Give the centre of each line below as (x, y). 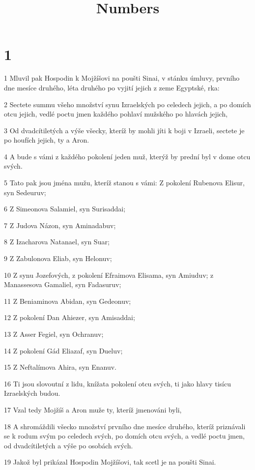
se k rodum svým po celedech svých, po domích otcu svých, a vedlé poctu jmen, (124, 436)
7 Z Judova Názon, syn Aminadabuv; (60, 225)
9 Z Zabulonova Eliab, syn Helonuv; (58, 258)
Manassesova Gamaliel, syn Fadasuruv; (63, 284)
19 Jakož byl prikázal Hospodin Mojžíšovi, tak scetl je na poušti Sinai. (110, 462)
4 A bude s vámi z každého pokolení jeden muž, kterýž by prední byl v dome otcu (127, 156)
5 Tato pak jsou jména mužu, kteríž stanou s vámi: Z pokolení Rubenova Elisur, (124, 183)
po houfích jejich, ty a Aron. (47, 140)
